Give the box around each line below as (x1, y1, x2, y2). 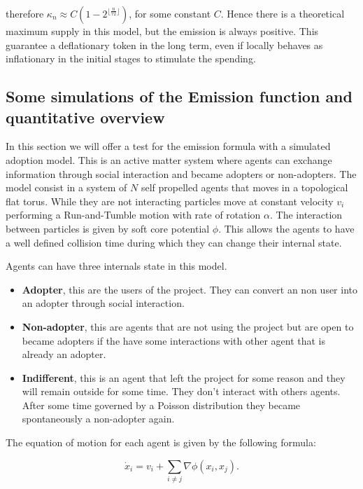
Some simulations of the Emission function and (6, 85, 353, 107)
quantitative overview (6, 106, 165, 128)
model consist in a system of (6, 180, 127, 195)
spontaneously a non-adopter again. (22, 411, 175, 426)
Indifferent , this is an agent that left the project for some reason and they (22, 370, 346, 385)
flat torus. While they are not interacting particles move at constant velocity (6, 193, 334, 208)
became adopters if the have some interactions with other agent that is (22, 333, 326, 347)
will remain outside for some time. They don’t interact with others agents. (22, 384, 341, 399)
